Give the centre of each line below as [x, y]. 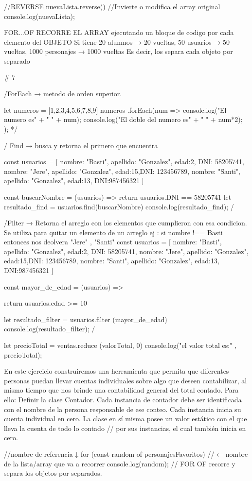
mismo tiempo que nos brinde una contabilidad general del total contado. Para [121, 390]
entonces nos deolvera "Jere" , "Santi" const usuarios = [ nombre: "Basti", [113, 242]
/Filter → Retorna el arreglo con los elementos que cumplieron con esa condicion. [126, 223]
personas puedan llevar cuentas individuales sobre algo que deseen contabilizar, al [126, 380]
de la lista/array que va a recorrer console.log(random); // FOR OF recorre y [120, 463]
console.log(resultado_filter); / [50, 329]
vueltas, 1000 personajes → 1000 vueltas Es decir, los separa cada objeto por [118, 51]
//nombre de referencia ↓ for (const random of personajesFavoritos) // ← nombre [126, 454]
